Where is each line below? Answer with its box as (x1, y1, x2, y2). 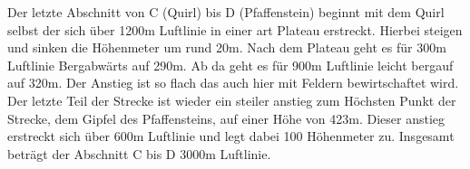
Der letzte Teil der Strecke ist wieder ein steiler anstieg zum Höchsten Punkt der (7, 90, 456, 109)
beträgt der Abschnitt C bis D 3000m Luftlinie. (7, 144, 271, 163)
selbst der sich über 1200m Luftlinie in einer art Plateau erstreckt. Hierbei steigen (7, 20, 463, 39)
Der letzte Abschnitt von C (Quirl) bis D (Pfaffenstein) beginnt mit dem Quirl (7, 3, 445, 21)
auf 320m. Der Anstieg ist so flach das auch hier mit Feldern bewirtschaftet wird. (7, 73, 459, 92)
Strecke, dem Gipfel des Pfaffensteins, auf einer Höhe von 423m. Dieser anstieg (7, 108, 446, 127)
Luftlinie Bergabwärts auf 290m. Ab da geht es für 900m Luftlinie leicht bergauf (7, 55, 454, 74)
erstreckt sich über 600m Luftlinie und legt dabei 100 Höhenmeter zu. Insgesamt (7, 127, 455, 146)
